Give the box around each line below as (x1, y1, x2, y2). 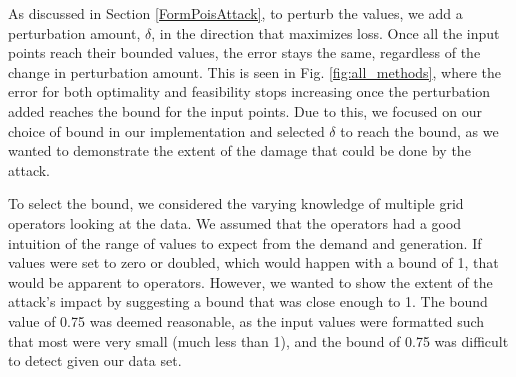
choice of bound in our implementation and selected (8, 120, 325, 141)
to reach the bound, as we (340, 120, 499, 141)
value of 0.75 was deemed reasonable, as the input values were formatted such (8, 310, 485, 331)
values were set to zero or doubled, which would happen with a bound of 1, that (8, 252, 499, 273)
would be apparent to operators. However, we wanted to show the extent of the (8, 271, 493, 292)
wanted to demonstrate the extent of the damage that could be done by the (8, 140, 471, 161)
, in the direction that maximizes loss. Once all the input (151, 22, 500, 43)
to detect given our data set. (8, 350, 182, 371)
